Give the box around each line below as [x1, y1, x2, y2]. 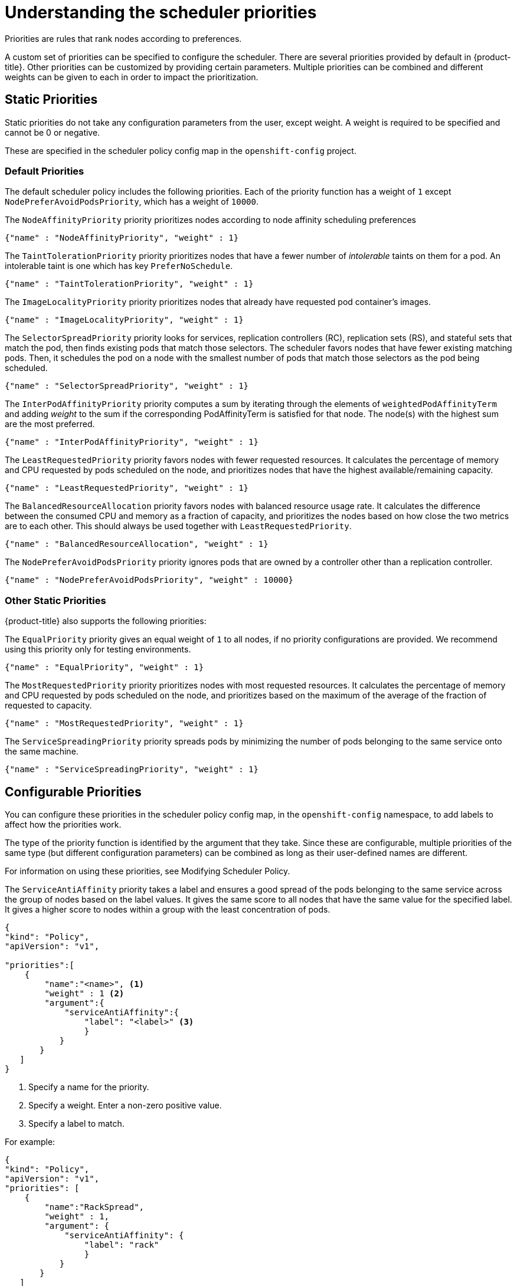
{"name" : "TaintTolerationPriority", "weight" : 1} [5, 279, 254, 289]
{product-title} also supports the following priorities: [5, 616, 207, 626]
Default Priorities [5, 165, 84, 177]
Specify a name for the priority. [28, 1081, 149, 1092]
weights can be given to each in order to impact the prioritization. [5, 71, 258, 82]
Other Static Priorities [5, 594, 106, 606]
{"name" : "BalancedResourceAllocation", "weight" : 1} [5, 539, 269, 549]
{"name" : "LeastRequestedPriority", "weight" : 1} [5, 483, 249, 493]
